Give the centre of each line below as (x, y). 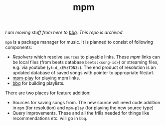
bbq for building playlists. (38, 83)
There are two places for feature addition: (48, 93)
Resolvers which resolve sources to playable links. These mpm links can (86, 57)
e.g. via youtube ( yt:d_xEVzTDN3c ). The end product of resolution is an (84, 67)
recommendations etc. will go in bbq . (50, 119)
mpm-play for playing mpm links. (46, 78)
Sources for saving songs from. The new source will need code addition (86, 103)
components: (19, 47)
